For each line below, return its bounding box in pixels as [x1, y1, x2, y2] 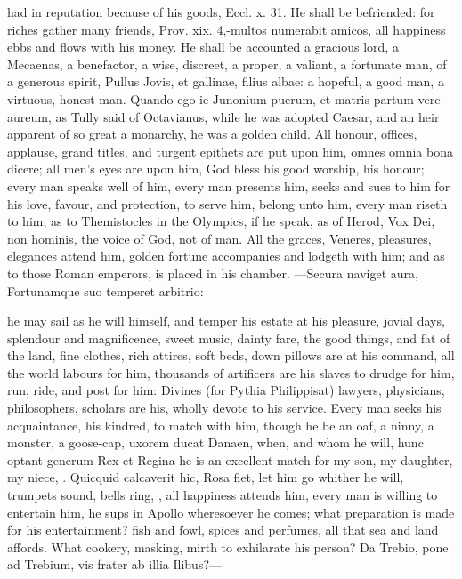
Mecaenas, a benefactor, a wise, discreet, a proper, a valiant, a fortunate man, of [7, 54, 447, 73]
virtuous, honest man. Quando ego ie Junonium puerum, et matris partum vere [7, 89, 441, 108]
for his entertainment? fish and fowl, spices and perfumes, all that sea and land [7, 520, 439, 539]
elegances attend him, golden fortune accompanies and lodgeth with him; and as [7, 246, 445, 265]
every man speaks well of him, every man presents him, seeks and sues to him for [7, 176, 450, 195]
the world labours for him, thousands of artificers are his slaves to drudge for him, [7, 363, 455, 382]
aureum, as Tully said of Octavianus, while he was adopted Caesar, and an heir [7, 107, 440, 125]
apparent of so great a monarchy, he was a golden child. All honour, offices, [7, 125, 417, 143]
